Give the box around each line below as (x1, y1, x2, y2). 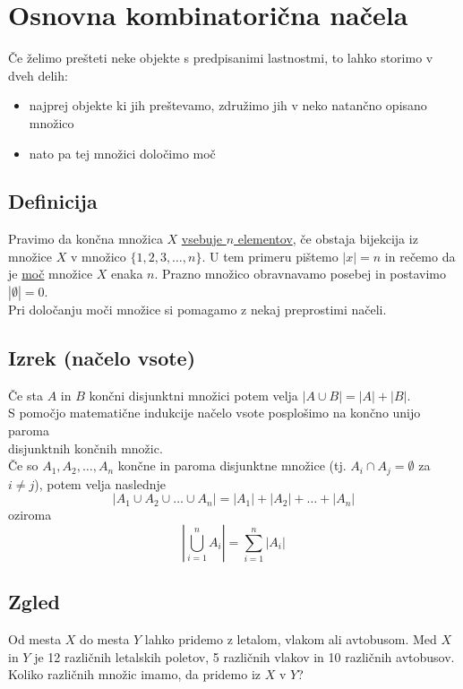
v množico (70, 246, 126, 265)
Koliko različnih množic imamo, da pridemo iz (8, 665, 262, 684)
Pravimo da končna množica (8, 229, 163, 248)
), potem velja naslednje (34, 474, 166, 493)
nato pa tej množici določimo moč (29, 143, 216, 162)
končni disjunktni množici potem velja (89, 385, 298, 404)
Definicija (8, 187, 98, 215)
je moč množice (8, 264, 93, 283)
